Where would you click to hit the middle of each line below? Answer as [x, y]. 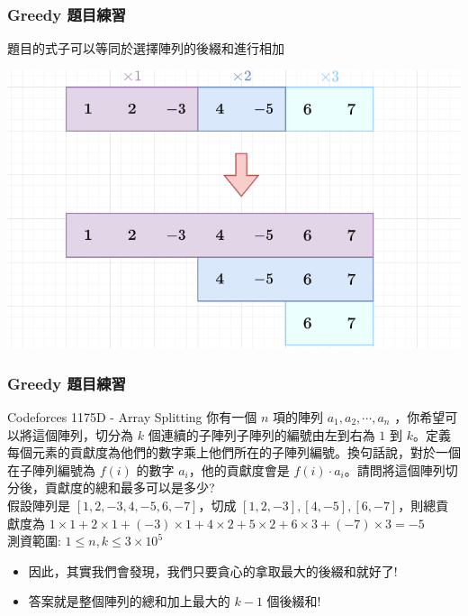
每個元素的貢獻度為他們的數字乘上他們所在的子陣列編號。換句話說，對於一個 [234, 452]
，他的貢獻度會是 [239, 469]
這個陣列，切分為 [82, 434]
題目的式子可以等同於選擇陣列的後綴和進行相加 [146, 48]
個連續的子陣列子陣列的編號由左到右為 [261, 434]
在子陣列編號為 [51, 469]
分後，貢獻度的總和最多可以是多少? [111, 487]
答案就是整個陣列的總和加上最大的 [129, 601]
